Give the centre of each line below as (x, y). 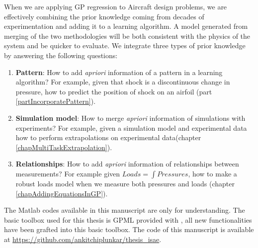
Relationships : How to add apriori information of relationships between (127, 164)
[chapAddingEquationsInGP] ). (62, 193)
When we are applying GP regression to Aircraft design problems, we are (116, 6)
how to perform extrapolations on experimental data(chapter (108, 137)
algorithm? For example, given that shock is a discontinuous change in (123, 82)
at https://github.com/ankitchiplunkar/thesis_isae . (83, 239)
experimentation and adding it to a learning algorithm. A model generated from (126, 26)
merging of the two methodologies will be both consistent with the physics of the (127, 36)
